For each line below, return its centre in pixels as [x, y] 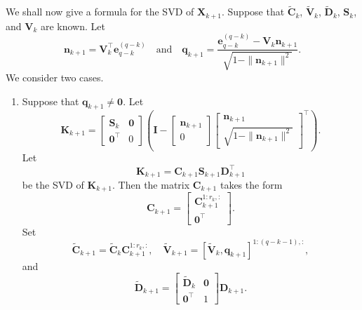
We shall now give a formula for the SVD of [100, 12]
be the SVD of [53, 184]
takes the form [251, 184]
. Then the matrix [151, 184]
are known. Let [73, 26]
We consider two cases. [55, 77]
